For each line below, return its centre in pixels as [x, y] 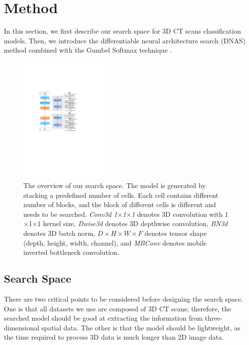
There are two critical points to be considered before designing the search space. [124, 298]
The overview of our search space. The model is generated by [115, 185]
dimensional [22, 327]
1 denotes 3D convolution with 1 [180, 214]
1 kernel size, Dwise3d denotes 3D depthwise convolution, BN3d [132, 223]
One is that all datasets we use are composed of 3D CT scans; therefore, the [118, 308]
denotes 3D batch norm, [59, 233]
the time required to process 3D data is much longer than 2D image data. [114, 337]
